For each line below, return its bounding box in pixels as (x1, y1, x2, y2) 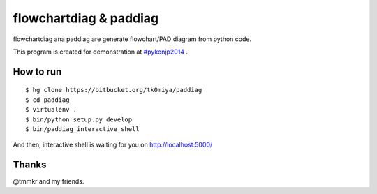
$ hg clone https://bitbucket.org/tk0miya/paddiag (25, 86, 202, 94)
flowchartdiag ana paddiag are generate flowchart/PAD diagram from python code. (13, 35, 251, 43)
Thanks (13, 159, 47, 171)
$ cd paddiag (25, 96, 70, 104)
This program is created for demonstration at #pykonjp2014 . (13, 47, 188, 56)
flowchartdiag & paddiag (13, 10, 159, 26)
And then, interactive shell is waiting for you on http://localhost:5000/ (13, 140, 213, 149)
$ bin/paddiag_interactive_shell (25, 125, 140, 133)
